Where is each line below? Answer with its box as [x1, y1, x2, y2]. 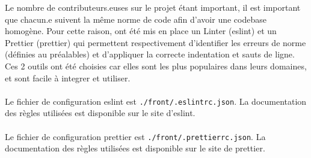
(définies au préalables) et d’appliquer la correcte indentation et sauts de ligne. [5, 48, 295, 60]
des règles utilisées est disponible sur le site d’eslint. [5, 107, 196, 119]
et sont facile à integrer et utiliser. [5, 71, 131, 84]
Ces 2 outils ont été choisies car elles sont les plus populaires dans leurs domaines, [5, 59, 307, 72]
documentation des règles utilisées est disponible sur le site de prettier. [5, 142, 265, 154]
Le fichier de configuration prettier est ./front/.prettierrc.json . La [5, 130, 266, 142]
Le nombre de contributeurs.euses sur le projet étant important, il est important [5, 1, 301, 13]
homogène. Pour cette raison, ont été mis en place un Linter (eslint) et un [5, 25, 277, 37]
